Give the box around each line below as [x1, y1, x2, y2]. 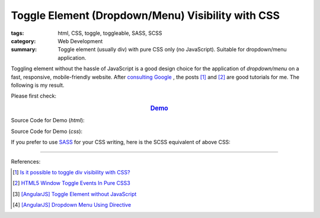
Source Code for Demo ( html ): [11, 117, 85, 124]
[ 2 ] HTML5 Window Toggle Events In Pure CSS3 [12, 180, 130, 187]
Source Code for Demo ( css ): [11, 128, 83, 135]
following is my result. [11, 82, 65, 89]
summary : [11, 46, 37, 53]
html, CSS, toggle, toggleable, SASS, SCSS [57, 30, 162, 37]
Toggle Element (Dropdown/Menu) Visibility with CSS [11, 9, 280, 22]
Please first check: [11, 92, 56, 100]
